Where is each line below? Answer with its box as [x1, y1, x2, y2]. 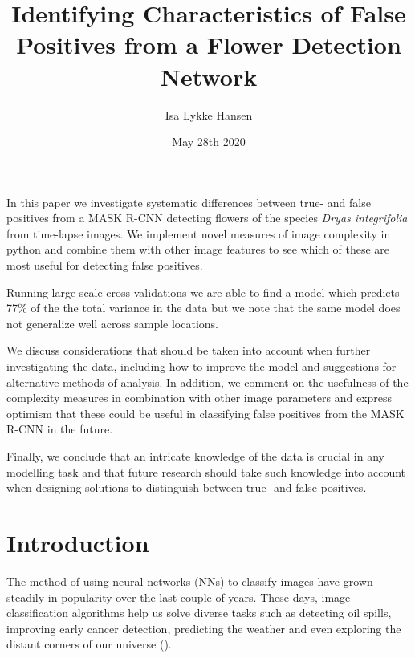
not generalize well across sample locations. [6, 315, 219, 331]
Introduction [6, 526, 149, 558]
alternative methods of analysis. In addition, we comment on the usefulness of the [6, 373, 409, 390]
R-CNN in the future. [6, 420, 113, 437]
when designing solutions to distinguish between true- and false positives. [6, 479, 367, 496]
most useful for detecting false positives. [6, 257, 203, 274]
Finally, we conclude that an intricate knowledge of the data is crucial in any [6, 448, 384, 464]
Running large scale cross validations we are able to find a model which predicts [6, 283, 400, 300]
